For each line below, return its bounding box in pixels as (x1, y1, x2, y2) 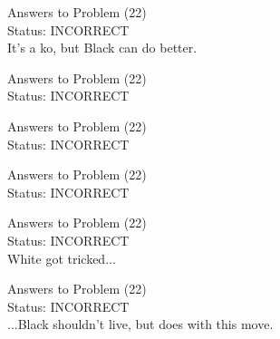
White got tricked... (7, 248, 116, 267)
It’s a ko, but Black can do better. (7, 38, 198, 57)
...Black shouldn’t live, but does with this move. (7, 315, 274, 334)
